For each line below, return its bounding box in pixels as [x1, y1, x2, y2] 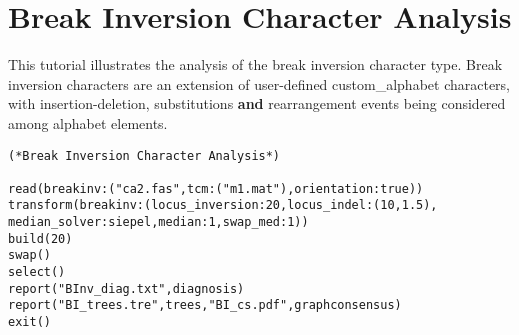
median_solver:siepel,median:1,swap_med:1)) [8, 215, 309, 230]
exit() [8, 315, 51, 330]
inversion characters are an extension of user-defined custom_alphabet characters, [8, 73, 511, 94]
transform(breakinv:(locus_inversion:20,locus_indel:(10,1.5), [8, 198, 438, 213]
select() [8, 265, 66, 280]
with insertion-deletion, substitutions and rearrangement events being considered [8, 93, 506, 114]
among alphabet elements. [8, 112, 168, 133]
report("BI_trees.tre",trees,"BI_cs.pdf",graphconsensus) [8, 298, 402, 313]
